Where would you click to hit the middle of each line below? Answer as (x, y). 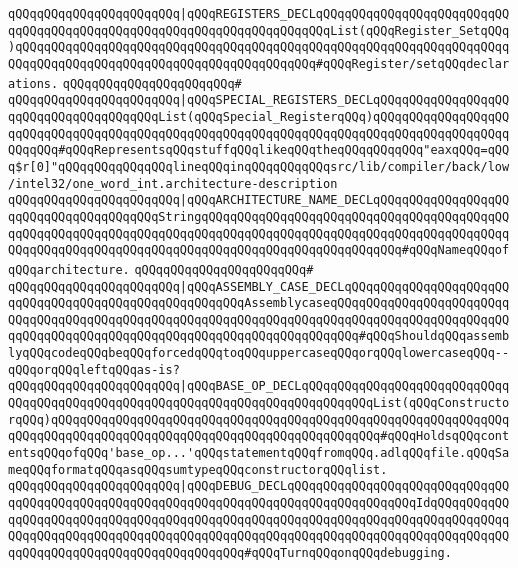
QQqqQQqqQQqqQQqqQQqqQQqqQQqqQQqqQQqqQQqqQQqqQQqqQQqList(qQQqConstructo (259, 403)
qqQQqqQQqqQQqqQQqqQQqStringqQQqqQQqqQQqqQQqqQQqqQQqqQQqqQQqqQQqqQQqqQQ (259, 216)
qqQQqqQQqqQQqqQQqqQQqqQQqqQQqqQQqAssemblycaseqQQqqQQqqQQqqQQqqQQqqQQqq (259, 303)
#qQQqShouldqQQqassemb (434, 336)
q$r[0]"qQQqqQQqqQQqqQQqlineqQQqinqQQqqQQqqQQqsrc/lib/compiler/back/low (259, 166)
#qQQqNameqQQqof (455, 250)
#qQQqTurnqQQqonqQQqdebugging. (348, 553)
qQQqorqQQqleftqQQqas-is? (94, 369)
